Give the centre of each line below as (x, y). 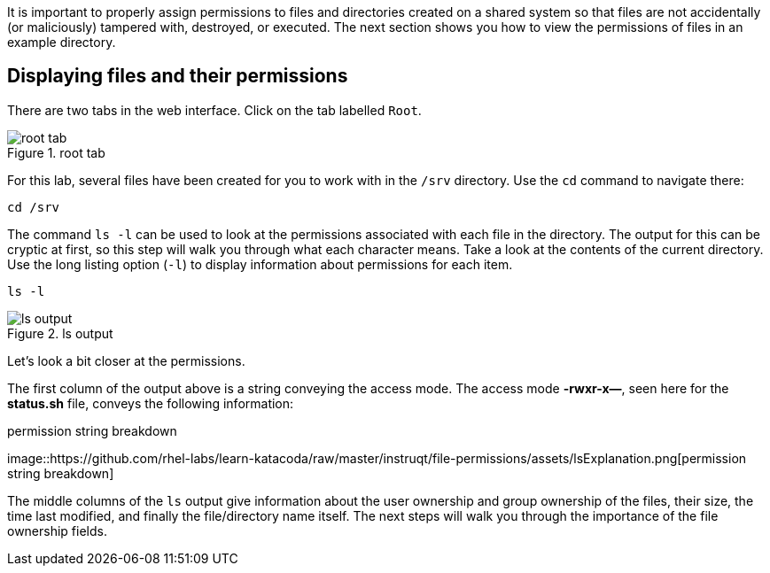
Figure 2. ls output (60, 333)
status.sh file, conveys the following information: (151, 403)
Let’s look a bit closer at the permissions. (126, 360)
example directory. (62, 42)
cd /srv (34, 207)
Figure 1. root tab (56, 152)
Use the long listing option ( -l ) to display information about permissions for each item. (260, 264)
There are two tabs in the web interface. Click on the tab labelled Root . (214, 110)
